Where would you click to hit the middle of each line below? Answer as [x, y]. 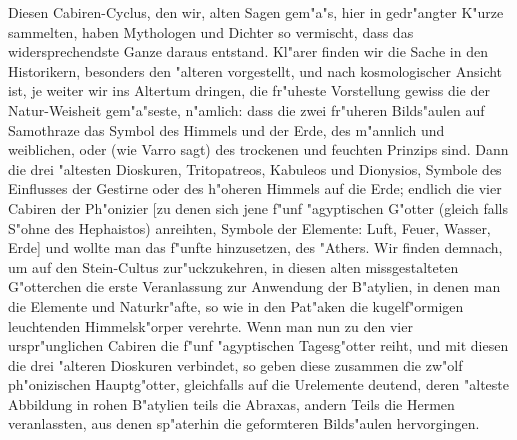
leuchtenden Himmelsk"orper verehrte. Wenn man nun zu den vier [210, 325]
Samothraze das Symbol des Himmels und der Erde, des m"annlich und [226, 129]
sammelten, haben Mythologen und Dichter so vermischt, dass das [211, 31]
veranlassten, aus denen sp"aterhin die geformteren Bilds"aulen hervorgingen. [244, 423]
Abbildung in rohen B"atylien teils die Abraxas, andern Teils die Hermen [231, 403]
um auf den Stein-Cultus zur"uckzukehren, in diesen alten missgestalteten [233, 266]
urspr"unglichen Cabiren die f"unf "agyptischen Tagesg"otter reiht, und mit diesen [258, 345]
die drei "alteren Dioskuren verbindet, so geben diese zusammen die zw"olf [235, 364]
